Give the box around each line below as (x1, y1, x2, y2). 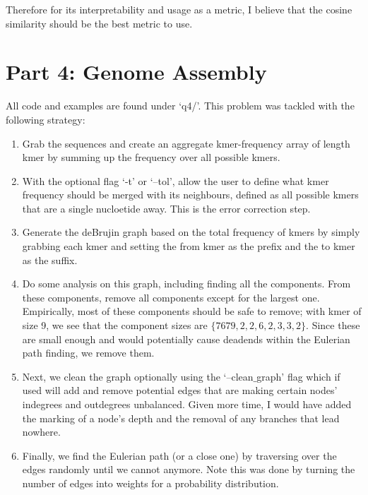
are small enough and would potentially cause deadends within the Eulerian (22, 331, 350, 346)
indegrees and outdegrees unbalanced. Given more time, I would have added (22, 397, 352, 411)
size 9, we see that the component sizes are (22, 318, 208, 333)
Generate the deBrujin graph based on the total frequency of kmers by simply (22, 225, 360, 239)
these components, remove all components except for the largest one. (22, 290, 320, 304)
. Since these (306, 318, 360, 333)
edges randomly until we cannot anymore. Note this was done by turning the (22, 462, 355, 477)
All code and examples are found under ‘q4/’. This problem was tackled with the (6, 98, 355, 113)
